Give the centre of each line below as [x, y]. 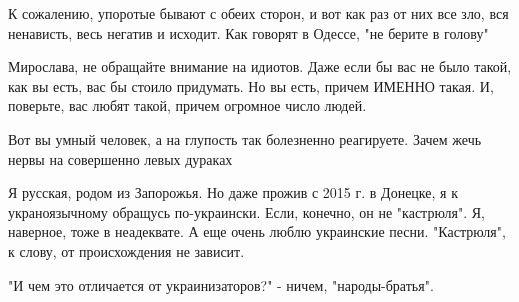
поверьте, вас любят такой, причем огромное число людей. [187, 105]
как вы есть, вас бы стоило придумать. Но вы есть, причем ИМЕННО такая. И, [251, 85]
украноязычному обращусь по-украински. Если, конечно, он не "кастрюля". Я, [246, 211]
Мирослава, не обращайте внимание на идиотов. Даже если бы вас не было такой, [260, 66]
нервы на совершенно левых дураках [120, 158]
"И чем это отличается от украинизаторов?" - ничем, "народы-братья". [221, 284]
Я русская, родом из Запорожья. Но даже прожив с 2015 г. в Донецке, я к [233, 192]
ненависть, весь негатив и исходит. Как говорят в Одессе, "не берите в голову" [248, 32]
